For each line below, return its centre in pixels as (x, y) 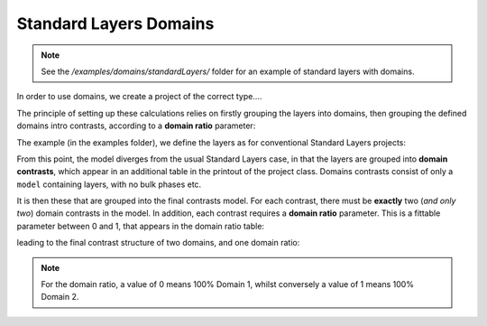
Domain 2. (60, 297)
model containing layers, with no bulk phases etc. (109, 184)
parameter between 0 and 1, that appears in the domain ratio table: (141, 226)
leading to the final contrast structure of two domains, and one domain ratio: (158, 243)
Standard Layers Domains (115, 23)
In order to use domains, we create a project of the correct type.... (139, 97)
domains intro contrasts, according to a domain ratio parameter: (136, 126)
